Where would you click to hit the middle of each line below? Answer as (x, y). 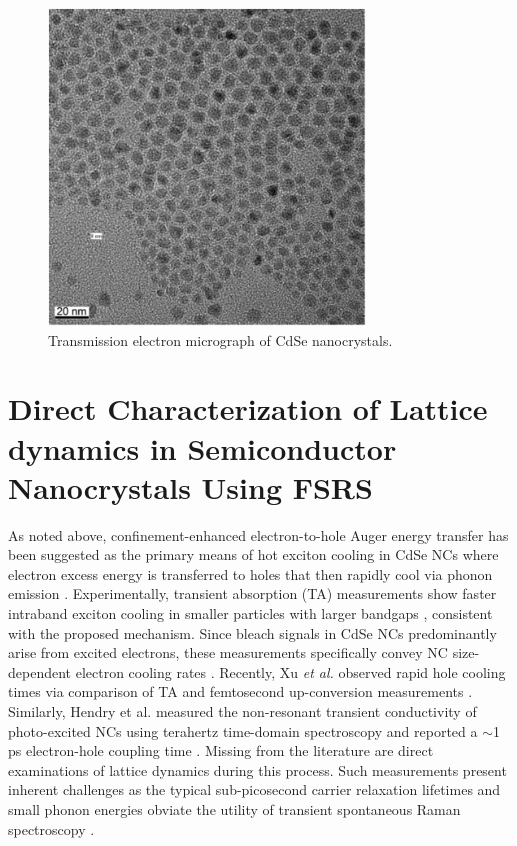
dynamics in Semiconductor (202, 447)
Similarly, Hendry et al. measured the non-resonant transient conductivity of (242, 711)
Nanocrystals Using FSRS (190, 486)
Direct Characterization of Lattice (248, 408)
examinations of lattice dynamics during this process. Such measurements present (257, 769)
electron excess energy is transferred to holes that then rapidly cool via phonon (250, 573)
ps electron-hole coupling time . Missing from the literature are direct (221, 750)
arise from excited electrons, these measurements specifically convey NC (228, 652)
